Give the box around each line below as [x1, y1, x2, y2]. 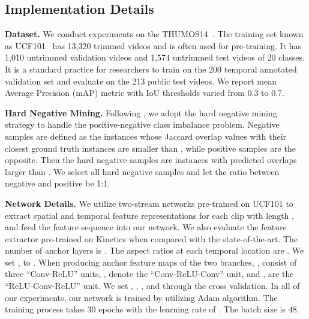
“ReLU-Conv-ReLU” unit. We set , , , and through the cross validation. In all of [5, 279, 300, 292]
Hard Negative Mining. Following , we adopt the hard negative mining [5, 106, 277, 119]
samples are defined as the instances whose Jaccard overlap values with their [5, 130, 287, 142]
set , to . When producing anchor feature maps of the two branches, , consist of [5, 255, 297, 268]
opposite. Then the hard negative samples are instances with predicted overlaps [5, 154, 297, 166]
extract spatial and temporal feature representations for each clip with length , [5, 209, 294, 221]
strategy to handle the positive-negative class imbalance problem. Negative [5, 118, 280, 131]
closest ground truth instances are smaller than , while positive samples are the [5, 142, 296, 154]
